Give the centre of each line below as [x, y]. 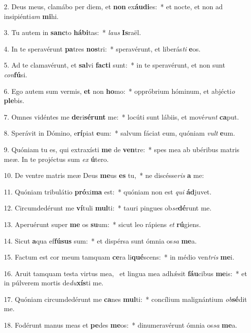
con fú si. [16, 74]
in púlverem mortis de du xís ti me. [54, 283]
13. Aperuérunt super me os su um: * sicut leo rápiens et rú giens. [102, 224]
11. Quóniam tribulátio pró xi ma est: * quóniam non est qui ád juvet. [108, 191]
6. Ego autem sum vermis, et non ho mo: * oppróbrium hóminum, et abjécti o [120, 91]
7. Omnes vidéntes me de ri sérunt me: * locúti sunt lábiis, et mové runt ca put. [122, 116]
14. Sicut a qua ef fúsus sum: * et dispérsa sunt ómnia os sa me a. [100, 240]
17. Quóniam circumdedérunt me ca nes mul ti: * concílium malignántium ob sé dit [125, 299]
